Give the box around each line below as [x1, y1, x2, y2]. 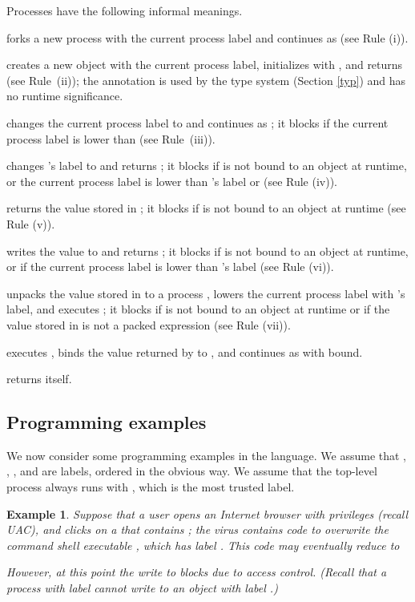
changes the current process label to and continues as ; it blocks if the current [6, 114, 389, 131]
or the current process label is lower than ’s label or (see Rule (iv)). [6, 172, 337, 189]
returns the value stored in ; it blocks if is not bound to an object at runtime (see [6, 200, 406, 216]
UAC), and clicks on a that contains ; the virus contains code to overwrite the [6, 521, 389, 538]
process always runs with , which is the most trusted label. [6, 479, 295, 495]
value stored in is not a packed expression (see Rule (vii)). [6, 316, 291, 333]
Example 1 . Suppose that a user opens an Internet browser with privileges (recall [6, 505, 409, 522]
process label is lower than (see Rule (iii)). [6, 130, 216, 147]
